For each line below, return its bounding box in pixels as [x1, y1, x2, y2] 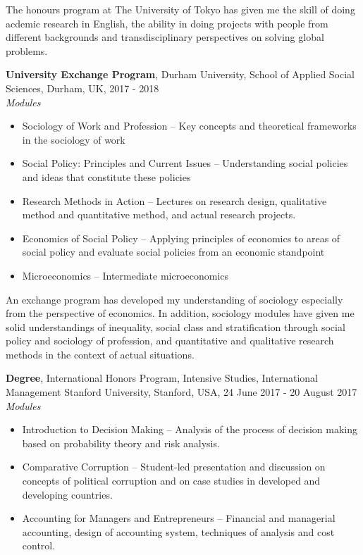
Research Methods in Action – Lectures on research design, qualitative [22, 193, 327, 208]
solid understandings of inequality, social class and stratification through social [6, 319, 345, 334]
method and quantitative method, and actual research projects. [22, 207, 296, 222]
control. [22, 538, 56, 553]
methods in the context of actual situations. [6, 347, 195, 361]
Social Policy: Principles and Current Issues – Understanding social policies [22, 156, 348, 170]
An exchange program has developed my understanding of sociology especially [6, 292, 343, 306]
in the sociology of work [22, 132, 125, 146]
